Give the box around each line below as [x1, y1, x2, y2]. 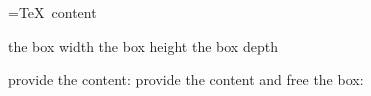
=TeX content [8, 2, 97, 22]
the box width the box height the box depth [8, 35, 278, 56]
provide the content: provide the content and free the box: [8, 69, 364, 90]
